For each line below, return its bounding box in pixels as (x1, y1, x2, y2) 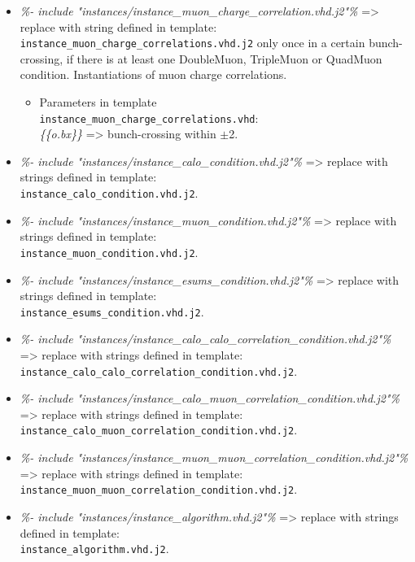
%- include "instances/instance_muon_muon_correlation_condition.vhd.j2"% (20, 449, 408, 466)
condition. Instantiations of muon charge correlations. (20, 66, 287, 83)
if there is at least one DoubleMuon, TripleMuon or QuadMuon (66, 50, 382, 67)
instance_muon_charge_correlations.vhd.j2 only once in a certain (20, 34, 365, 51)
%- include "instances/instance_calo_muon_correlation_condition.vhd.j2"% (20, 390, 400, 407)
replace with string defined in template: (20, 18, 217, 35)
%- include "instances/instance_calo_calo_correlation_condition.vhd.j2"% (20, 330, 391, 347)
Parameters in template (39, 94, 157, 111)
